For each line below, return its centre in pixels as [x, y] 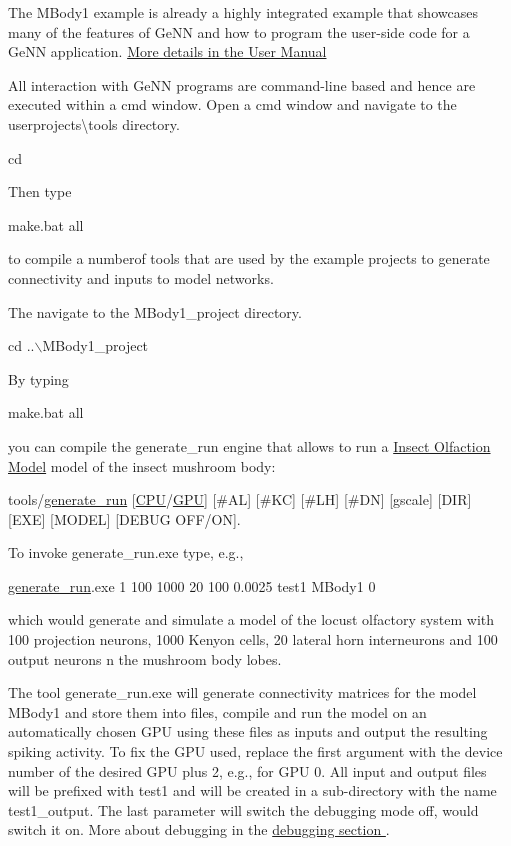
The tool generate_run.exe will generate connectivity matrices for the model [242, 692]
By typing [38, 378]
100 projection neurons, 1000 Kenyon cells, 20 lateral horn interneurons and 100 [253, 639]
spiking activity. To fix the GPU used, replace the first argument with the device [255, 751]
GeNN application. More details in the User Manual [167, 51]
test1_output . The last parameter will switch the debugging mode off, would [243, 809]
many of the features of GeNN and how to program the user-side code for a [239, 31]
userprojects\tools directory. [94, 123]
